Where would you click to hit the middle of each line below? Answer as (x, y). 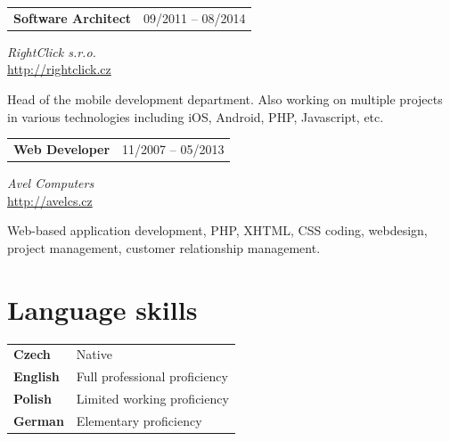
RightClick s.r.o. (52, 51)
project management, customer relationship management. (164, 247)
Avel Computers (51, 183)
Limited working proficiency (152, 398)
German (39, 420)
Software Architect (73, 17)
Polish (33, 398)
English (37, 376)
